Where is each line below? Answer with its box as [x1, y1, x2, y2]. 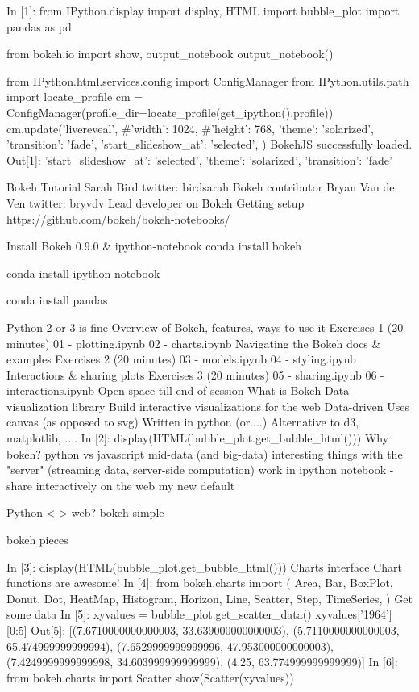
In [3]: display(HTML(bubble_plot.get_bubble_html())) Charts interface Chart [6, 558, 402, 575]
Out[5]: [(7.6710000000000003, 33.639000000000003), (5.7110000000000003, [31, 622, 400, 638]
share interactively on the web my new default [6, 476, 235, 493]
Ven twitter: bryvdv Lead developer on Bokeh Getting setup [6, 194, 305, 211]
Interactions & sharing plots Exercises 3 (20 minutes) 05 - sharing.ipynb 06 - [6, 366, 384, 383]
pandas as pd [6, 18, 72, 35]
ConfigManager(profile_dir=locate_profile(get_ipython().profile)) [6, 103, 334, 120]
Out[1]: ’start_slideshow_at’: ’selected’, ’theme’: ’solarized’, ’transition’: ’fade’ [6, 151, 392, 168]
